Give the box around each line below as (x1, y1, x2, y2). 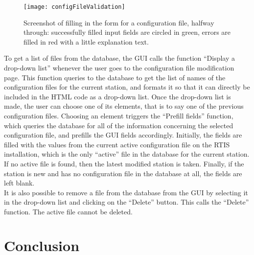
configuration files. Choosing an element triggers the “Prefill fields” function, (4, 111, 233, 120)
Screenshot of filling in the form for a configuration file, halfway (23, 17, 214, 27)
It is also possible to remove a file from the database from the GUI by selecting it (4, 187, 248, 197)
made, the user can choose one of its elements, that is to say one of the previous (4, 101, 244, 111)
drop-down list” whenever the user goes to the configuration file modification (4, 63, 234, 73)
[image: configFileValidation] (23, 3, 125, 10)
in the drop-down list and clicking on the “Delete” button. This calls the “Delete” (4, 197, 249, 207)
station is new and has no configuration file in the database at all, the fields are (4, 168, 242, 178)
